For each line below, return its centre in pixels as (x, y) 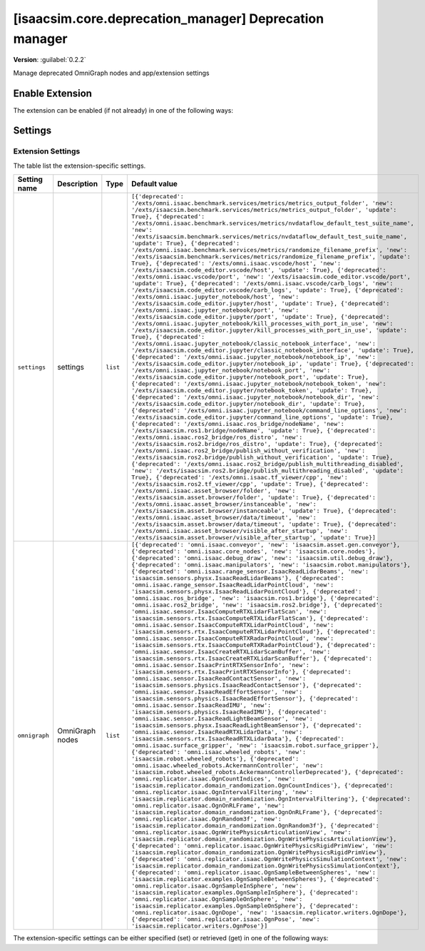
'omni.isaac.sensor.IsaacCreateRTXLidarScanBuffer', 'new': (231, 652)
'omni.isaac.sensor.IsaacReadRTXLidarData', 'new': (217, 732)
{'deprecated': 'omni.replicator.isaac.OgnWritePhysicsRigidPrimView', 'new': (262, 846)
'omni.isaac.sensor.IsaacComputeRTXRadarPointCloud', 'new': (232, 639)
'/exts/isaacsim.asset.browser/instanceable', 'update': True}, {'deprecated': (264, 511)
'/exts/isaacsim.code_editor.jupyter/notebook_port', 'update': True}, (250, 377)
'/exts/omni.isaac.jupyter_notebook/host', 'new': (215, 297)
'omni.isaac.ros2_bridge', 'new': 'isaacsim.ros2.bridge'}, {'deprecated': (257, 605)
